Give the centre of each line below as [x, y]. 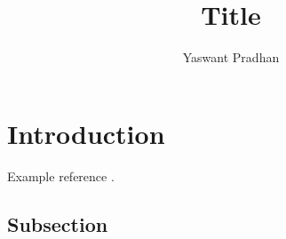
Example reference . [61, 175]
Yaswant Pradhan [231, 57]
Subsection [58, 223]
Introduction [86, 133]
